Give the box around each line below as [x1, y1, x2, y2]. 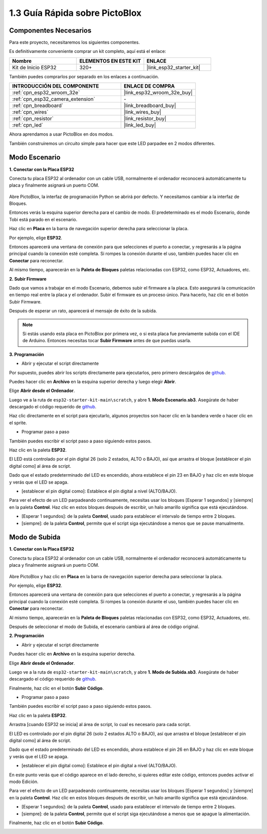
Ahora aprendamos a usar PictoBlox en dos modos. [9, 131, 114, 137]
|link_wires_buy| [124, 109, 162, 116]
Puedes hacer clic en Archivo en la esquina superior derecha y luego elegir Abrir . [9, 379, 177, 385]
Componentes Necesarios [9, 26, 91, 35]
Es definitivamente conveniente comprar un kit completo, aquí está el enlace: [9, 49, 167, 54]
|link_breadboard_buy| [124, 102, 177, 109]
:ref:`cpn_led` [12, 122, 44, 129]
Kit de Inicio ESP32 [12, 64, 57, 71]
